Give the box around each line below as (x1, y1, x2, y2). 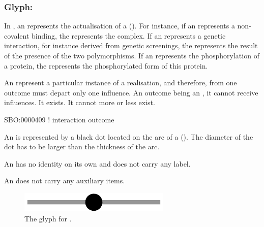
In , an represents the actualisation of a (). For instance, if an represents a (4, 20, 235, 31)
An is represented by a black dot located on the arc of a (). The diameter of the (4, 131, 253, 142)
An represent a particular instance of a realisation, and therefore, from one (4, 77, 237, 88)
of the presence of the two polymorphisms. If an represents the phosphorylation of (4, 50, 259, 60)
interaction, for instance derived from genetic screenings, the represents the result (4, 40, 258, 51)
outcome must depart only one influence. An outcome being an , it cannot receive (4, 87, 258, 98)
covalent (4, 30, 30, 41)
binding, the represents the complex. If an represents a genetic (32, 30, 226, 41)
